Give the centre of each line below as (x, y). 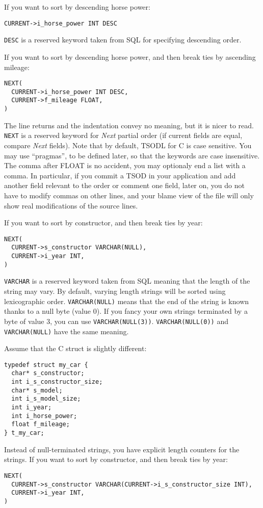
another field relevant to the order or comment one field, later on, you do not (124, 185)
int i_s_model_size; (46, 399)
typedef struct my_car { (46, 365)
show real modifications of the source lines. (71, 205)
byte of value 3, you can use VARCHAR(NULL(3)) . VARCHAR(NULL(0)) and (116, 321)
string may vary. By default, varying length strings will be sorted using (115, 291)
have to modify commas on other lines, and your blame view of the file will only (129, 195)
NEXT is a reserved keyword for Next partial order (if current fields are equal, (123, 135)
